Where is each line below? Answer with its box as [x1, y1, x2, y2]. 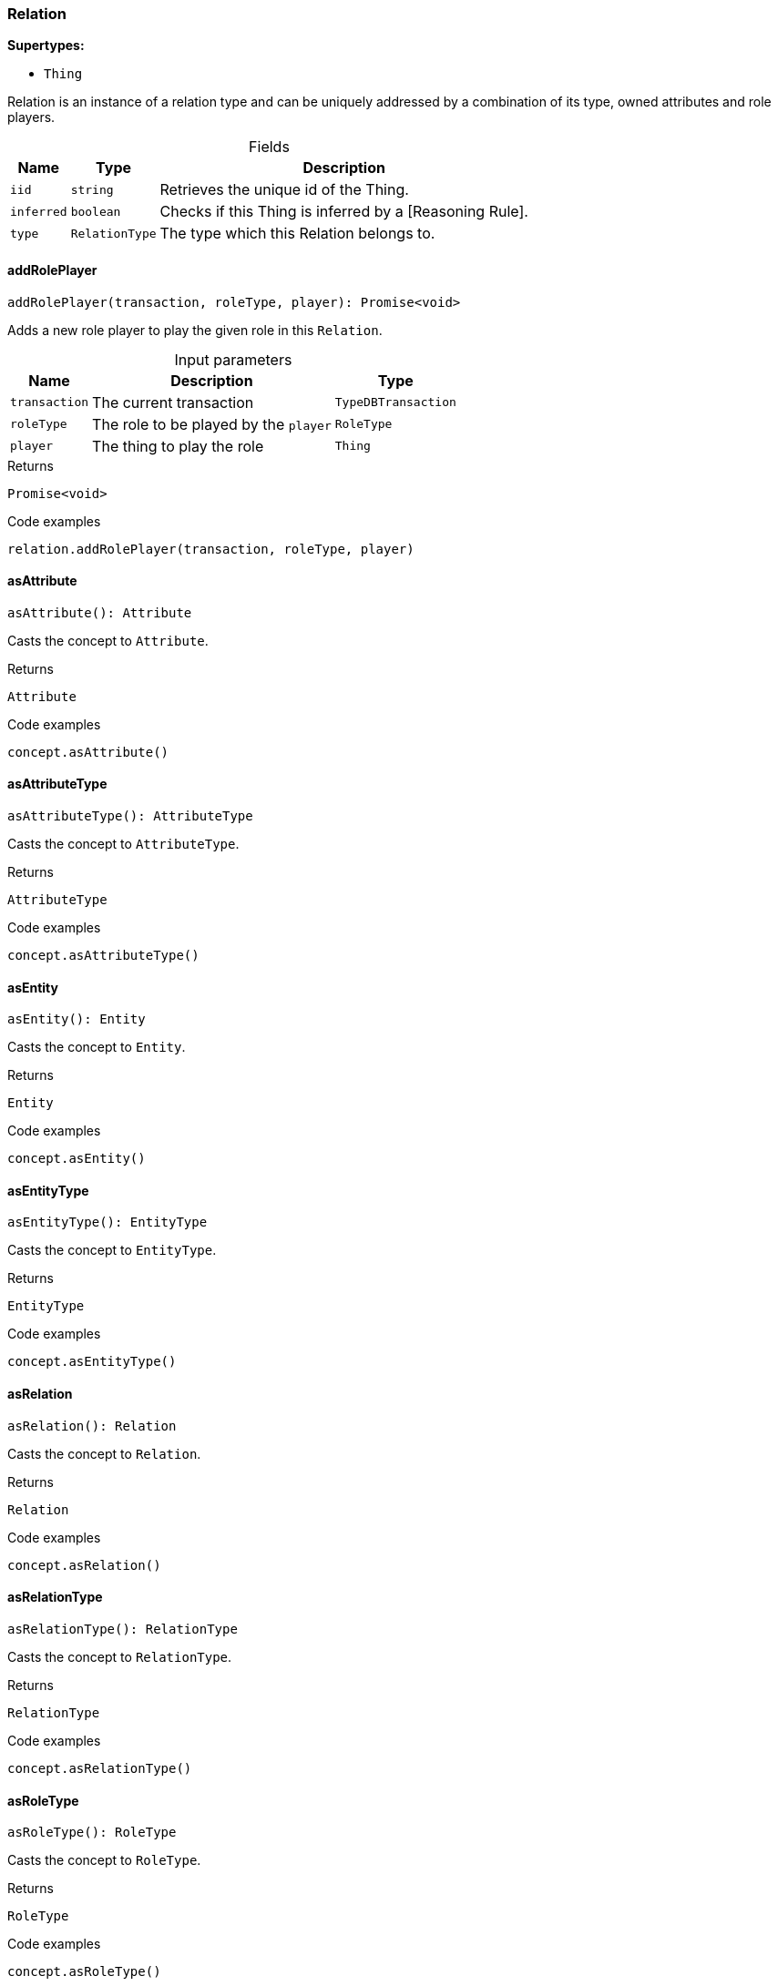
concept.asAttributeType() [7, 948, 200, 963]
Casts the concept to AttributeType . [7, 836, 240, 852]
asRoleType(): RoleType [7, 1825, 177, 1840]
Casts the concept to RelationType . [7, 1648, 232, 1665]
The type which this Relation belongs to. [159, 224, 435, 243]
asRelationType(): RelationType [7, 1621, 238, 1636]
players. [7, 109, 56, 126]
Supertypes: [7, 37, 85, 54]
